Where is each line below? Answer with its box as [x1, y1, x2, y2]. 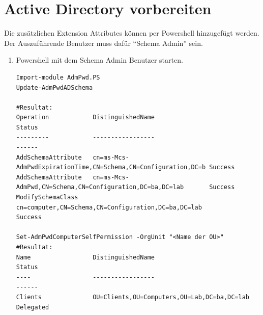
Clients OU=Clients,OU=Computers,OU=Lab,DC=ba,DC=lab [16, 293, 249, 301]
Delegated [16, 303, 49, 311]
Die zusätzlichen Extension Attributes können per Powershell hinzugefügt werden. [4, 28, 259, 38]
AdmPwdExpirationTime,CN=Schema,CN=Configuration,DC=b [16, 164, 206, 171]
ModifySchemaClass [16, 194, 78, 201]
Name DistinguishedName [16, 253, 155, 261]
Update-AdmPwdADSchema [16, 84, 93, 91]
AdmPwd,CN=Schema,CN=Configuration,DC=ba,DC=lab [16, 183, 184, 191]
